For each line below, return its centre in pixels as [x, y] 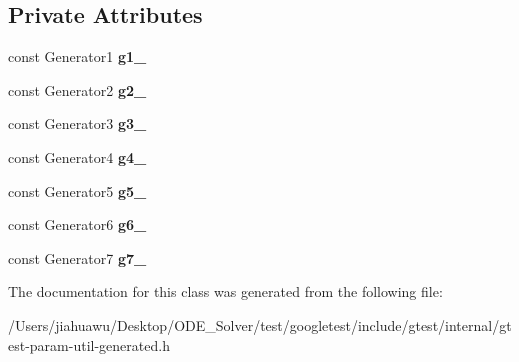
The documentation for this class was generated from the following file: [225, 291]
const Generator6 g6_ [77, 224]
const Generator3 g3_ [77, 123]
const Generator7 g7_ [77, 257]
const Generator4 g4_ [77, 156]
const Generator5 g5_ [77, 190]
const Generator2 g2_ [77, 89]
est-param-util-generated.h [89, 344]
